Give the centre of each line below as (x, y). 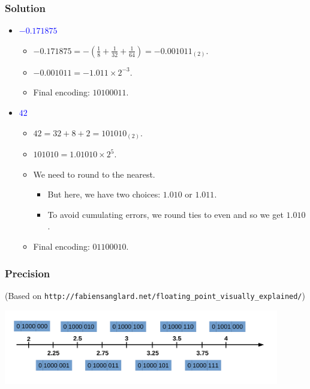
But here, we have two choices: (104, 194)
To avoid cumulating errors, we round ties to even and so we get (165, 214)
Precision (28, 273)
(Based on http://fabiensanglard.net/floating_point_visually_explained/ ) (155, 295)
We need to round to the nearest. (94, 174)
